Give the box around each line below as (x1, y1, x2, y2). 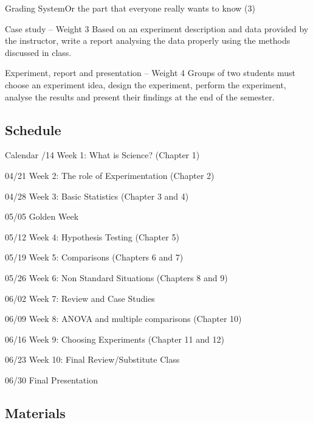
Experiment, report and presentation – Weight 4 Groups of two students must (5, 66, 296, 79)
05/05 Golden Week (5, 210, 79, 223)
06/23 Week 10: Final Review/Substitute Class (5, 353, 180, 366)
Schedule (5, 120, 61, 139)
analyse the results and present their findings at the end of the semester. (5, 90, 275, 103)
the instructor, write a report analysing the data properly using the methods (5, 34, 291, 47)
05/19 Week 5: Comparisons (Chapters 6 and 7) (5, 251, 184, 264)
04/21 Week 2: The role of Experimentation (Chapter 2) (5, 169, 215, 181)
